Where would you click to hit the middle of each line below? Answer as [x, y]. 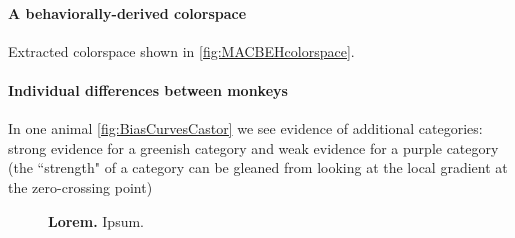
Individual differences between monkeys [148, 89]
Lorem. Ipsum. [96, 220]
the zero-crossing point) [80, 186]
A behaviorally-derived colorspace [127, 12]
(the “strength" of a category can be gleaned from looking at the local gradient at [258, 167]
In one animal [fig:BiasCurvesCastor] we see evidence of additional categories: [245, 128]
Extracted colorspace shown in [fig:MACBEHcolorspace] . [181, 50]
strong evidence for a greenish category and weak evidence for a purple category [253, 147]
